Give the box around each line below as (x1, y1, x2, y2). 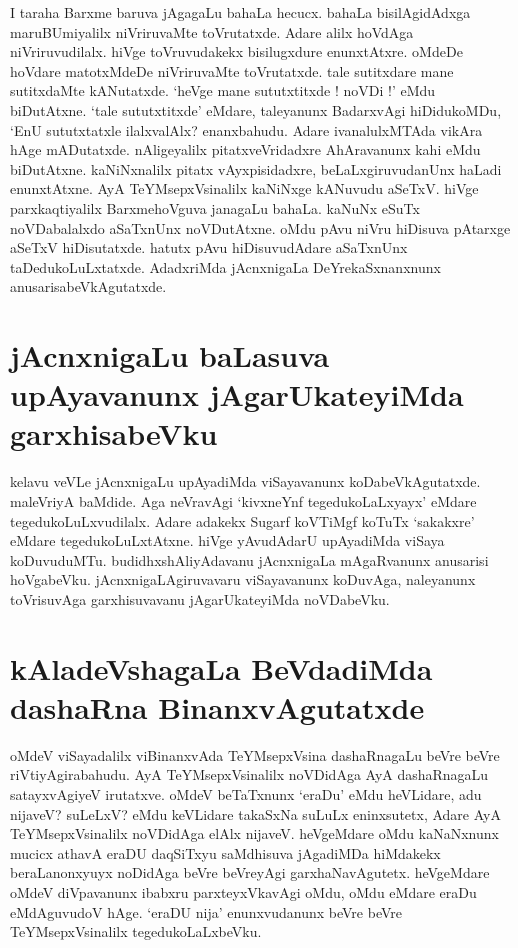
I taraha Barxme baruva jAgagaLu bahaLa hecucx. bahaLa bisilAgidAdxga (10, 2, 471, 22)
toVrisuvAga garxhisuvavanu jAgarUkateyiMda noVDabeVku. (10, 588, 390, 609)
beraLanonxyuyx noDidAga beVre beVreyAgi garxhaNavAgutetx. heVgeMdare (10, 862, 490, 883)
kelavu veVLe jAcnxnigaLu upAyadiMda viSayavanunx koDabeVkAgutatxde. (10, 471, 481, 492)
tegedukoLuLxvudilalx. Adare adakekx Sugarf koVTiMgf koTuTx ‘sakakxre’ (10, 510, 475, 531)
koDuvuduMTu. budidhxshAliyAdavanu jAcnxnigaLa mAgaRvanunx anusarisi (10, 549, 489, 570)
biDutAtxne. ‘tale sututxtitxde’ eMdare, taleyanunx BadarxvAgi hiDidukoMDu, (10, 99, 502, 120)
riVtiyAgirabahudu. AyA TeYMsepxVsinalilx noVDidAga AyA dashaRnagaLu (10, 764, 489, 785)
